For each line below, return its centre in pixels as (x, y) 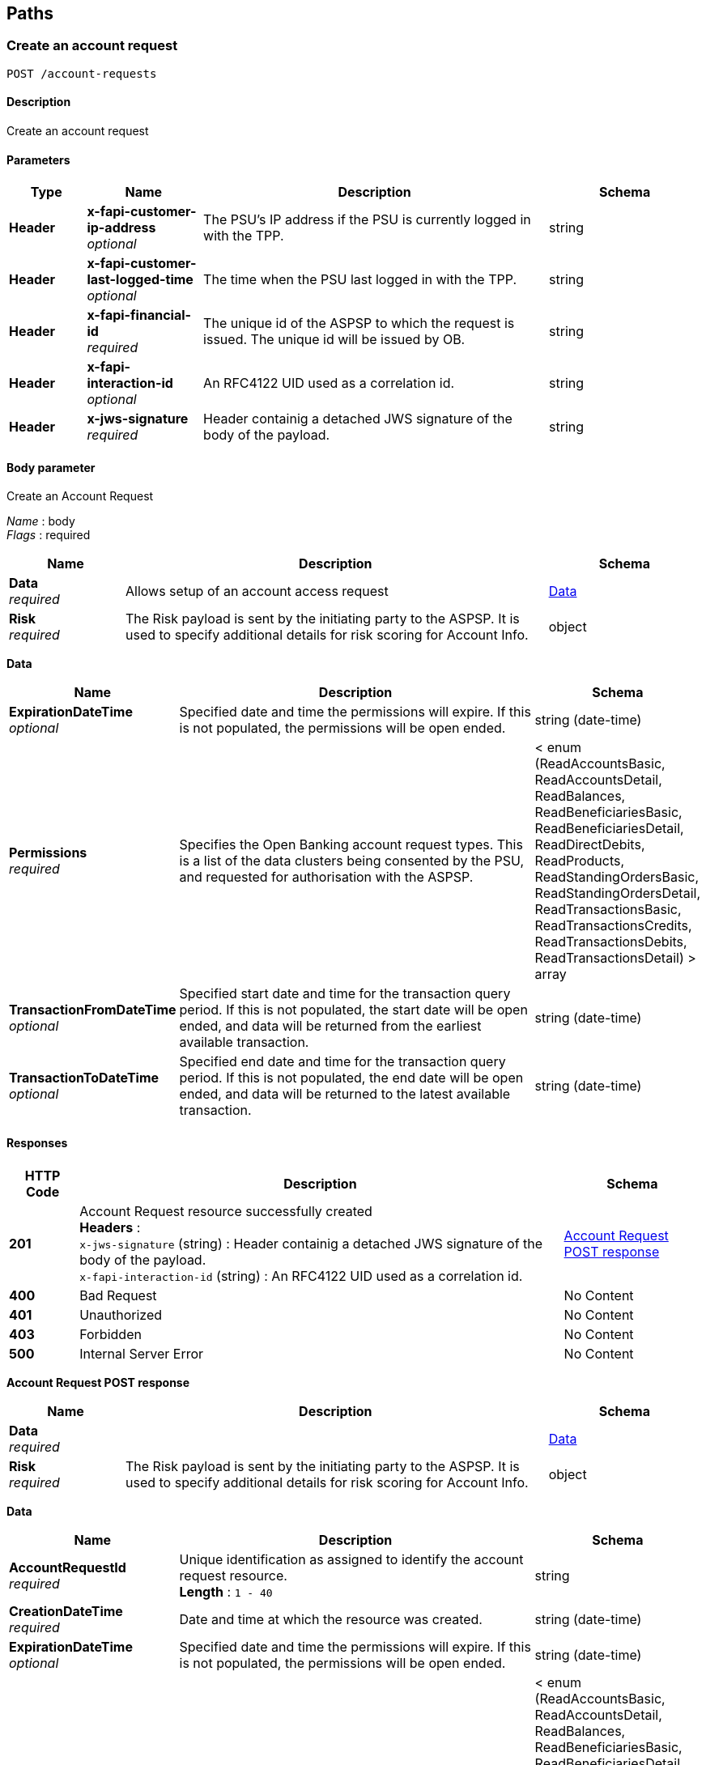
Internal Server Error (142, 1353)
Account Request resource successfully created (226, 1211)
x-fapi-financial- (139, 315)
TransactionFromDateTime (93, 1010)
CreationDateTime (66, 1611)
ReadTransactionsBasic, (608, 910)
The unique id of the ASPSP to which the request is (359, 323)
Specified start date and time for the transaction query (345, 994)
